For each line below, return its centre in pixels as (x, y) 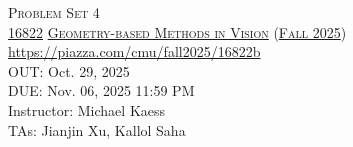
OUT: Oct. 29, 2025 (69, 70)
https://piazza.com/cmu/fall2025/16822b (134, 51)
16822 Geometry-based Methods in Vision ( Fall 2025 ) (177, 31)
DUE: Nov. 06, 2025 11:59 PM (101, 90)
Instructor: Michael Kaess (87, 109)
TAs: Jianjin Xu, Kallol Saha (97, 129)
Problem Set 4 (54, 12)
